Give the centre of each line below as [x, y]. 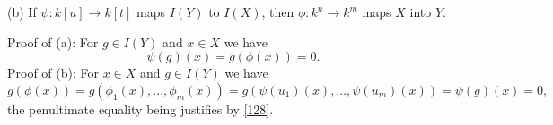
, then [278, 12]
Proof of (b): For [53, 73]
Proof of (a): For [53, 42]
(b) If [22, 12]
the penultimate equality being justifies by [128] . [140, 108]
